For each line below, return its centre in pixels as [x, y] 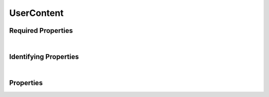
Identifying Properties [44, 56]
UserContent [36, 13]
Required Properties [41, 31]
